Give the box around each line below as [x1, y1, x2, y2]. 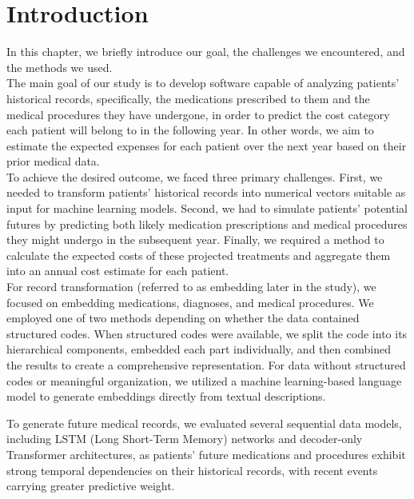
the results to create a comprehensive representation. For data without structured [6, 357, 406, 373]
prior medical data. [6, 153, 100, 170]
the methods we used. [6, 58, 113, 75]
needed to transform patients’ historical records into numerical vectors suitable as [6, 184, 406, 201]
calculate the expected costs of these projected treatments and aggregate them [6, 246, 391, 263]
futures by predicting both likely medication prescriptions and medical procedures [6, 215, 408, 232]
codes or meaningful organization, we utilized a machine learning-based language [6, 372, 402, 389]
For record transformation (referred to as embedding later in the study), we [6, 278, 376, 295]
